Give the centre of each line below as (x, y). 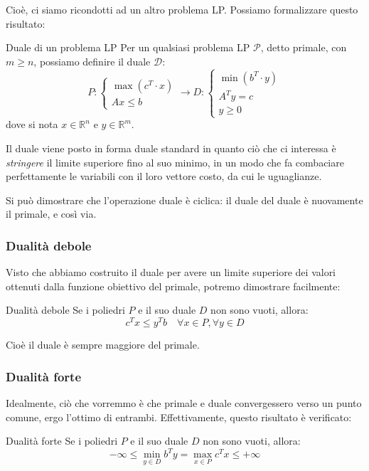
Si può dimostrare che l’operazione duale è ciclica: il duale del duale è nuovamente (184, 200)
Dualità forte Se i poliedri (62, 441)
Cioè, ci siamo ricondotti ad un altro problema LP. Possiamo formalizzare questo (182, 9)
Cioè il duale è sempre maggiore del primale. (103, 345)
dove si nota (32, 124)
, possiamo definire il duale (92, 61)
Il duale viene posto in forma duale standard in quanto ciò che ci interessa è (171, 148)
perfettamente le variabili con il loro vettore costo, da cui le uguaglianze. (164, 176)
